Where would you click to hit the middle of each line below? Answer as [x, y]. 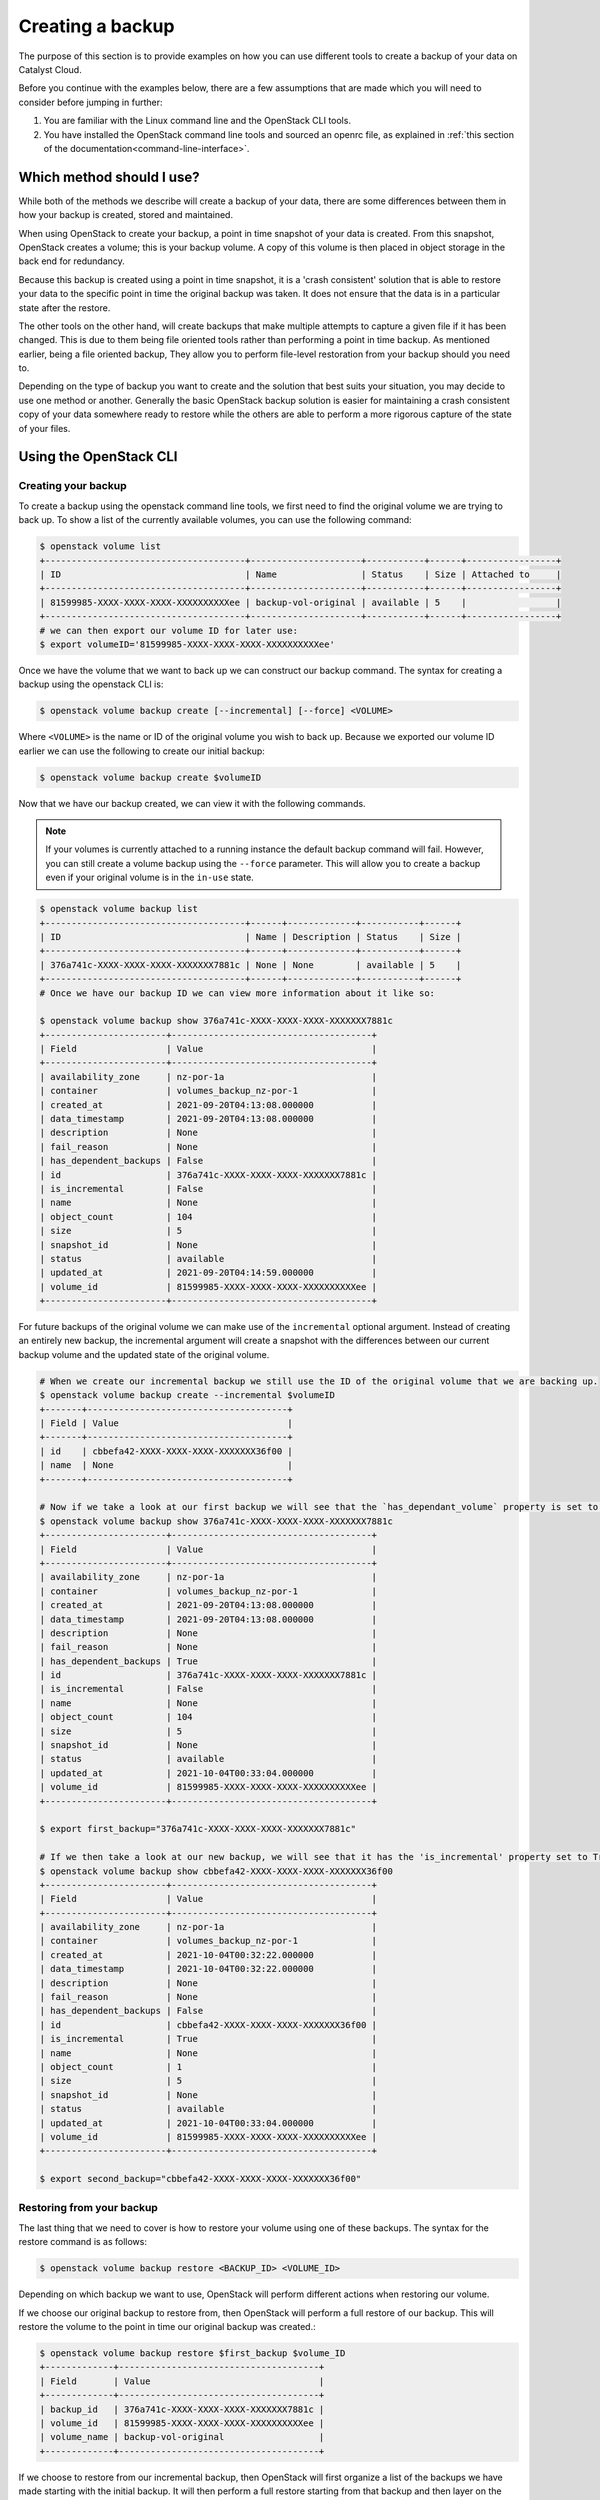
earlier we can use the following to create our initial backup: [141, 751]
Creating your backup [72, 486]
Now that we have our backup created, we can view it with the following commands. [192, 803]
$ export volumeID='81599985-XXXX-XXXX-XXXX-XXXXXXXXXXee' [187, 644]
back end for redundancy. [71, 261]
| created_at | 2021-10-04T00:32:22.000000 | [208, 1954]
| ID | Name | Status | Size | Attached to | [300, 574]
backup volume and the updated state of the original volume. [144, 1354]
